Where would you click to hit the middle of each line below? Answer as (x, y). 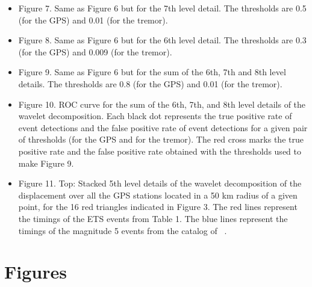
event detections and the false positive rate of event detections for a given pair (163, 127)
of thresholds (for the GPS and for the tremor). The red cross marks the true (161, 139)
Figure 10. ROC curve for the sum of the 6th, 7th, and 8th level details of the (162, 104)
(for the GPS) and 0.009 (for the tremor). (95, 51)
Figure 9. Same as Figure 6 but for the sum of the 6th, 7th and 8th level (152, 72)
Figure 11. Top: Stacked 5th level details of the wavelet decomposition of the (160, 183)
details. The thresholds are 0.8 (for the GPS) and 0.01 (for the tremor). (150, 83)
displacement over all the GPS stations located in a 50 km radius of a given (158, 195)
